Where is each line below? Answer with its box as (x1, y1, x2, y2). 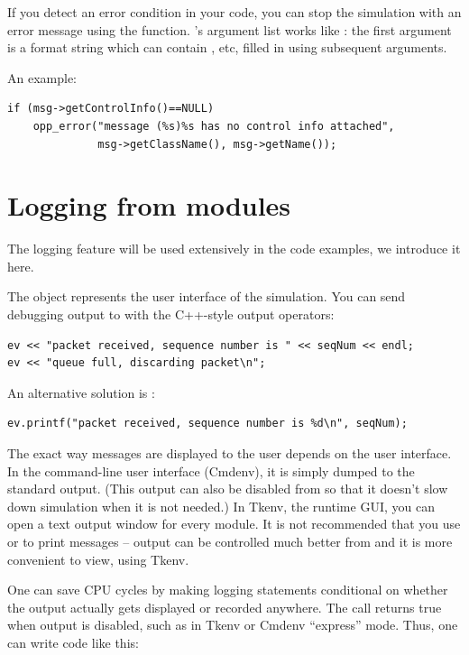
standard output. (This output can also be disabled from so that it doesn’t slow (7, 479, 448, 498)
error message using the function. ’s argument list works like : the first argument (7, 20, 452, 39)
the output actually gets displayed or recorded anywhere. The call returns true (7, 597, 442, 616)
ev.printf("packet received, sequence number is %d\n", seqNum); (7, 417, 408, 430)
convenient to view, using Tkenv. (7, 549, 189, 568)
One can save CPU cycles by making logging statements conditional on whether (7, 580, 448, 599)
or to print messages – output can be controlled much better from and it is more (7, 532, 453, 550)
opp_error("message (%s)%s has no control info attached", (32, 119, 395, 133)
